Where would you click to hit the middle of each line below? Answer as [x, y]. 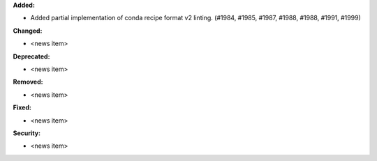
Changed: [28, 31]
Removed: [28, 82]
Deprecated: [31, 56]
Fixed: [22, 107]
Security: [27, 133]
